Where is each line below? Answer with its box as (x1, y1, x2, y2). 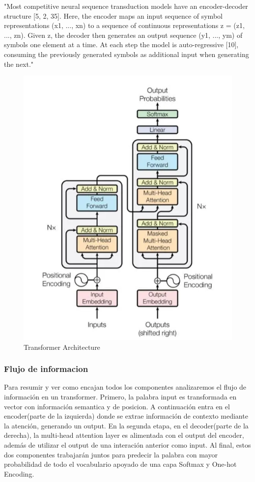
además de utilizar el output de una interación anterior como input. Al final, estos (4, 440, 251, 450)
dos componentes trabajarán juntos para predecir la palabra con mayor (4, 449, 218, 459)
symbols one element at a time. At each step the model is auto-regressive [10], (4, 39, 239, 50)
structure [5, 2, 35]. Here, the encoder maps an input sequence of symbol (4, 10, 223, 21)
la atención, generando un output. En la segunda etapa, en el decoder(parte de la (4, 420, 249, 430)
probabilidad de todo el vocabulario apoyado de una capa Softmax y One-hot (4, 459, 237, 469)
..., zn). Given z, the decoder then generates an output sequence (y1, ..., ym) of (4, 29, 243, 40)
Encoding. (4, 468, 34, 479)
